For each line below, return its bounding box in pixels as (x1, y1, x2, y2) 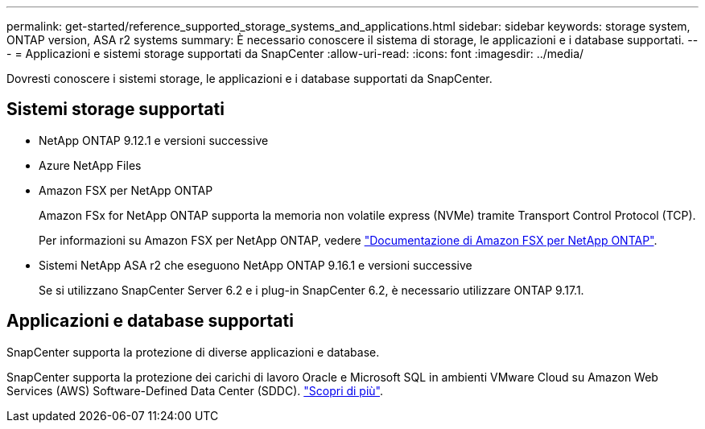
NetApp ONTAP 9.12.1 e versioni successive (39, 133, 269, 147)
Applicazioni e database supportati (6, 311, 294, 332)
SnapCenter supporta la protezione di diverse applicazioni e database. (6, 344, 380, 359)
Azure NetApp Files (39, 158, 142, 172)
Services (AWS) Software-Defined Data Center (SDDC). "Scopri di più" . (6, 383, 384, 398)
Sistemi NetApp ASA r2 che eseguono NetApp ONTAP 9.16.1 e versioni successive (39, 258, 472, 272)
